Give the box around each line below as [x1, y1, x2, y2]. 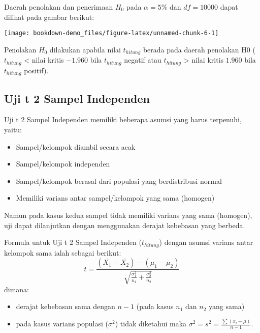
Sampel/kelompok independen [16, 158, 110, 169]
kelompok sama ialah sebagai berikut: [4, 247, 121, 258]
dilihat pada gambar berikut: [4, 11, 94, 22]
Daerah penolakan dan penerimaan [4, 2, 113, 12]
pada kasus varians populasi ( [16, 318, 108, 329]
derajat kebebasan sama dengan [16, 301, 115, 312]
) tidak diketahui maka [115, 318, 187, 329]
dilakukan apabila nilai [49, 44, 121, 54]
